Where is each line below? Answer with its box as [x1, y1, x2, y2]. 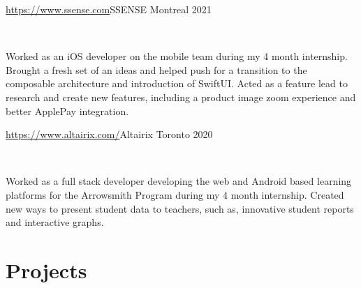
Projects [6, 255, 87, 284]
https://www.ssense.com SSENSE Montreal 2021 [6, 2, 212, 16]
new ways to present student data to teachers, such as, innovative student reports [6, 201, 354, 215]
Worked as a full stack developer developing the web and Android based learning [6, 174, 352, 188]
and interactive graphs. [6, 215, 104, 229]
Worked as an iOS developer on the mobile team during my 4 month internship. [6, 49, 348, 63]
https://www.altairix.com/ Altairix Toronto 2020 [6, 127, 213, 142]
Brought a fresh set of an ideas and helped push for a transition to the [6, 62, 307, 77]
